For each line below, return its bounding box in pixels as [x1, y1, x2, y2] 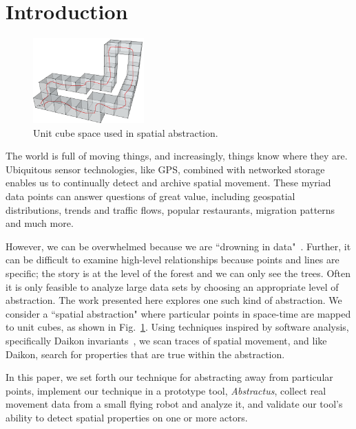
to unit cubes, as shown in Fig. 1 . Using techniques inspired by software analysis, [6, 320, 349, 334]
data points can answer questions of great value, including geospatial [6, 189, 295, 203]
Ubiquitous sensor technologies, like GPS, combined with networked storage [6, 162, 325, 176]
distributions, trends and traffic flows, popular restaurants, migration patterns [6, 202, 335, 217]
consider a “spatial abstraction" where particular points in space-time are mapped [6, 306, 351, 320]
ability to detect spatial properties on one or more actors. [6, 410, 248, 424]
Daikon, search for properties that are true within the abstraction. [6, 346, 285, 361]
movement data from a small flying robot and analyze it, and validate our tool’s [6, 397, 343, 411]
